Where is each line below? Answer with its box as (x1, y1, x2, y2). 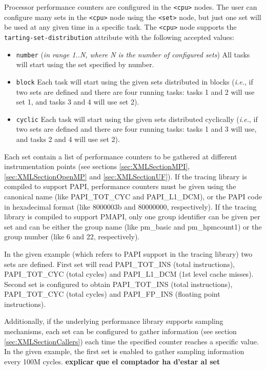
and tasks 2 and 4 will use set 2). (16, 133, 120, 144)
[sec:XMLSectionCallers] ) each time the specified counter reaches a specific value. (4, 336, 259, 346)
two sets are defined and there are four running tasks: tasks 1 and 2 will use (16, 86, 255, 97)
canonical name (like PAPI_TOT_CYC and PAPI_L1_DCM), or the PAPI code (4, 191, 262, 201)
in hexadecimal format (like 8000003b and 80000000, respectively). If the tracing (4, 201, 257, 212)
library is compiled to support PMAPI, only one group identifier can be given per (4, 211, 260, 222)
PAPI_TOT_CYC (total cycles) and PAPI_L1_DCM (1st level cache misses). (4, 269, 254, 279)
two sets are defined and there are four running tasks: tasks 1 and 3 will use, (16, 124, 257, 134)
